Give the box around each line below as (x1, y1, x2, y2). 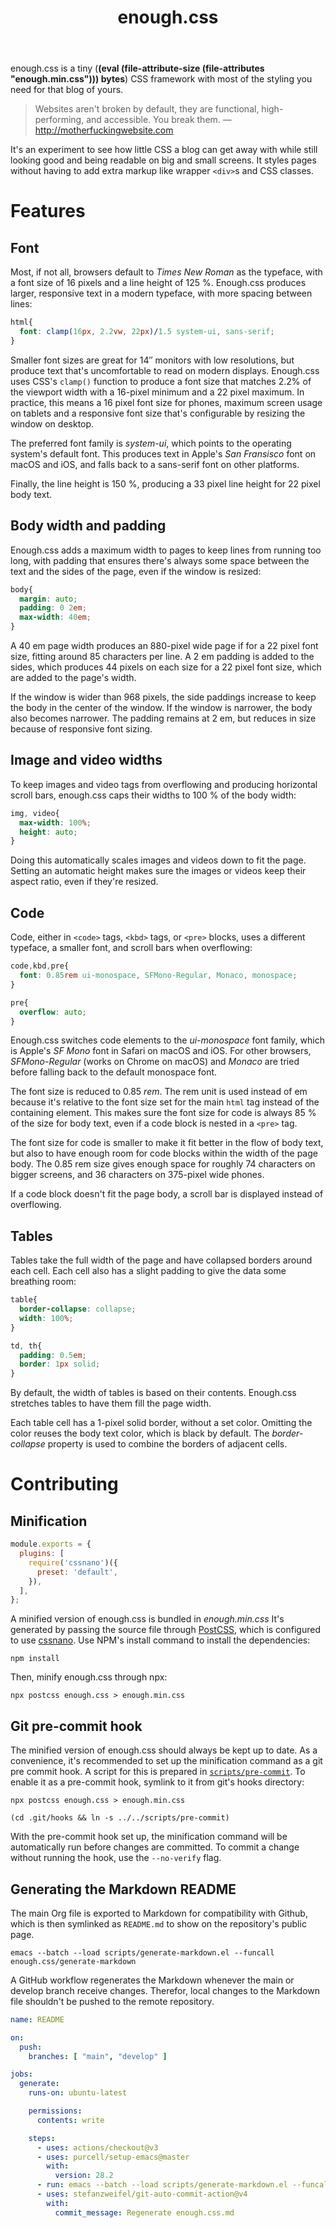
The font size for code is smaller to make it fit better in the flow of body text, (10, 1137, 324, 1149)
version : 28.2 (54, 2171, 114, 2181)
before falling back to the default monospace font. (10, 1066, 218, 1078)
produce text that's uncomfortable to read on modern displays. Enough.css (10, 364, 320, 376)
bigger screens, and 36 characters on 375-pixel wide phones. (10, 1169, 265, 1181)
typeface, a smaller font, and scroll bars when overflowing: (10, 942, 253, 954)
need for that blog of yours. (10, 84, 124, 96)
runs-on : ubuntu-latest (28, 2088, 128, 2098)
